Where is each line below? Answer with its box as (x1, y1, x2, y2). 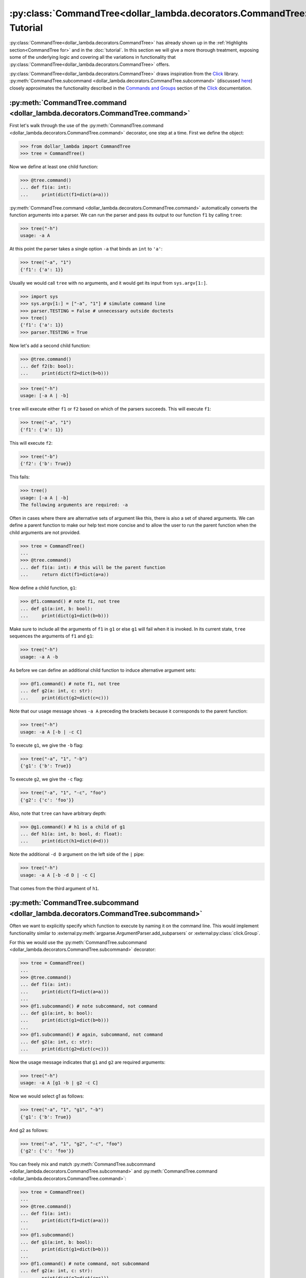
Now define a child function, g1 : (9, 585, 77, 591)
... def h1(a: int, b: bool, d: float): (20, 831, 122, 837)
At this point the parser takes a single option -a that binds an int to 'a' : (9, 246, 163, 252)
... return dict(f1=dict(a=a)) (20, 572, 109, 578)
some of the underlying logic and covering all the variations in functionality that (9, 54, 176, 60)
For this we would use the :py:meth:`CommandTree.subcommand (9, 939, 147, 945)
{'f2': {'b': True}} (20, 461, 71, 467)
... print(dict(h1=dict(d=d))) (20, 838, 109, 844)
